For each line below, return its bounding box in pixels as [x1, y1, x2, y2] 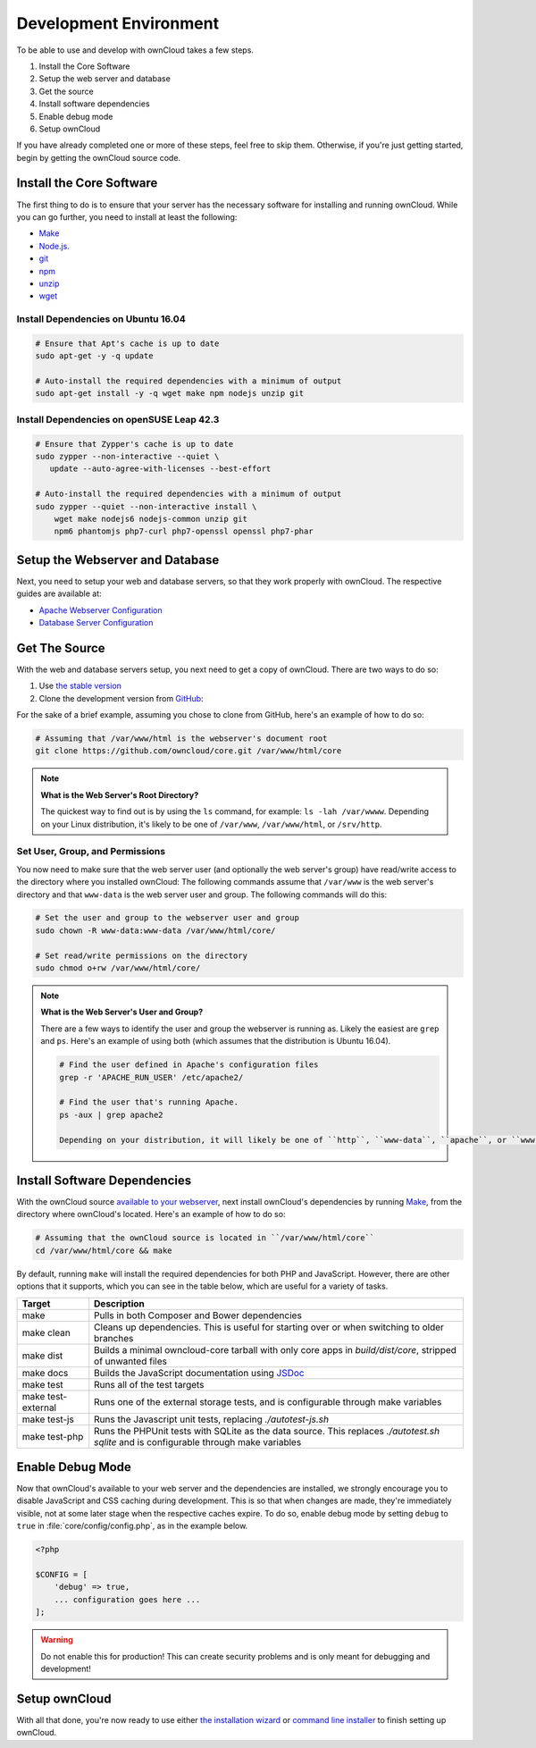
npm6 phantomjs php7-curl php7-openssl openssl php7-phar [54, 526, 314, 536]
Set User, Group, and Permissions [16, 845, 165, 858]
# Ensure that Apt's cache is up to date [35, 338, 220, 349]
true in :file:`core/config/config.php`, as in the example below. [16, 1520, 248, 1532]
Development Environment [16, 13, 219, 33]
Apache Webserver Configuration [38, 604, 163, 616]
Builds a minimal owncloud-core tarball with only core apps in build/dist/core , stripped [94, 1343, 457, 1356]
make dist [21, 1349, 63, 1362]
